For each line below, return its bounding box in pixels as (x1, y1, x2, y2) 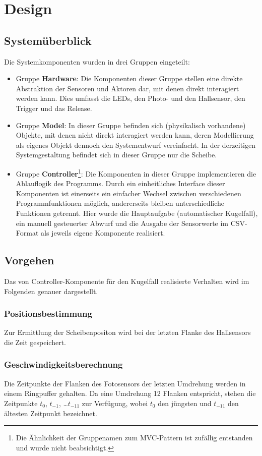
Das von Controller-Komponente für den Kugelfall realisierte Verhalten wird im (4, 275, 249, 286)
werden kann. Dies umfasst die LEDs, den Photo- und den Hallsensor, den (16, 93, 245, 103)
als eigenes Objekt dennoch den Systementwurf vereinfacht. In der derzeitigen (16, 139, 256, 150)
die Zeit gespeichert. (4, 336, 66, 347)
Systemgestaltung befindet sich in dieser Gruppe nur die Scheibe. (16, 149, 217, 160)
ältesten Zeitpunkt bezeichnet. (4, 408, 97, 418)
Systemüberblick (4, 32, 92, 48)
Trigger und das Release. (16, 102, 92, 113)
